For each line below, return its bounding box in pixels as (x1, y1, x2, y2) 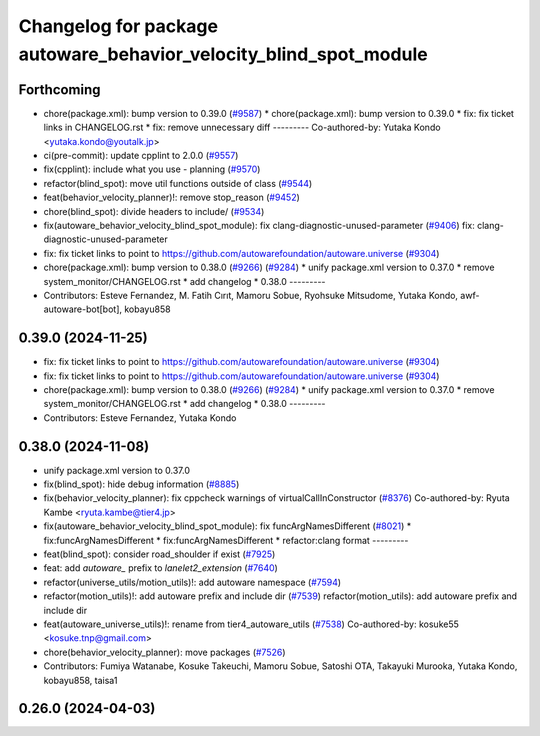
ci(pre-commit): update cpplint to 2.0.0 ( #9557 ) (43, 150, 239, 162)
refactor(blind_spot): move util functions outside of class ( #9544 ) (43, 177, 313, 189)
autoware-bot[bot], (43, 303, 123, 315)
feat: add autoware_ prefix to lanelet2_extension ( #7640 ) (43, 562, 279, 574)
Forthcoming (18, 81, 101, 98)
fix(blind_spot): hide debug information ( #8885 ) (43, 478, 240, 490)
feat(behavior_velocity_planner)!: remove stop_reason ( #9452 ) (43, 191, 300, 204)
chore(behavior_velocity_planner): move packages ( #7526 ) (43, 646, 286, 658)
